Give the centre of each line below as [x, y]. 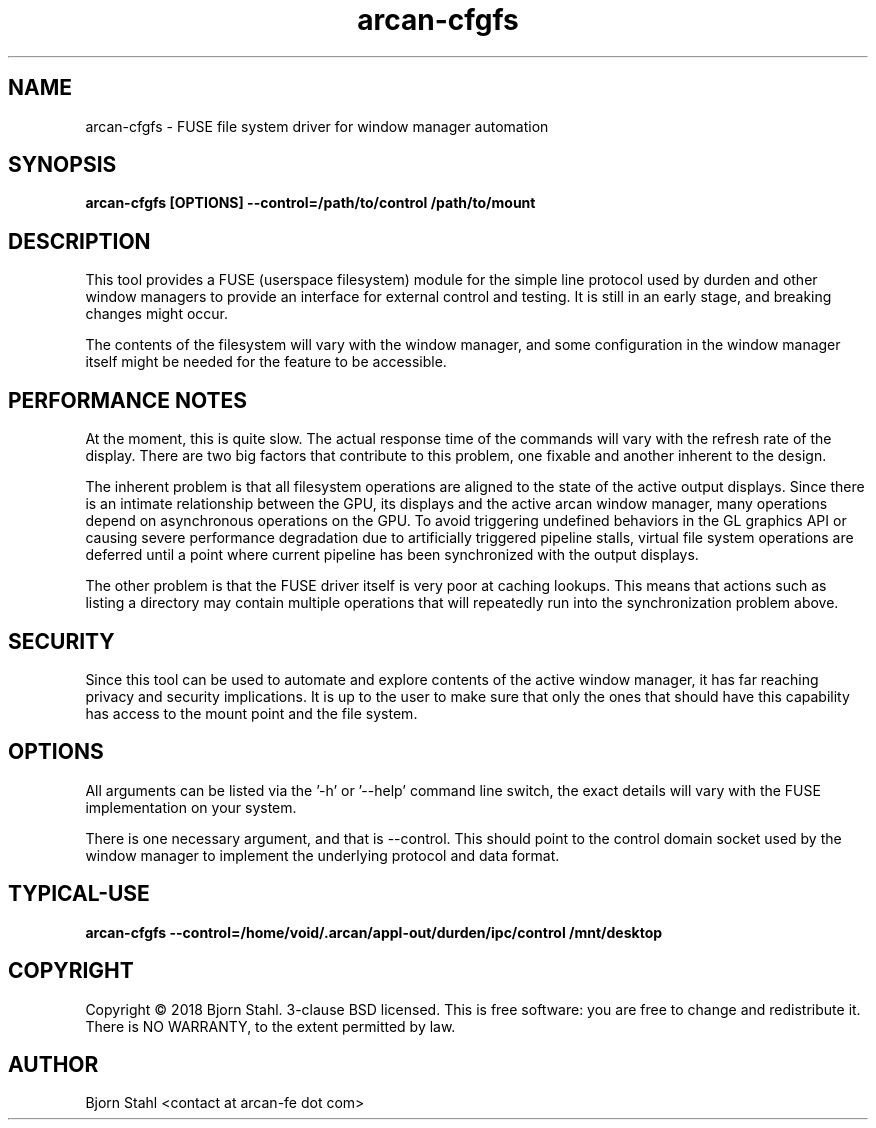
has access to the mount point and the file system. [251, 713]
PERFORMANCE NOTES [128, 400]
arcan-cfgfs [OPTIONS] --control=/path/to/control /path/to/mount [310, 203]
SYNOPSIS [62, 165]
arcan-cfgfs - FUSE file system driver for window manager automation [317, 126]
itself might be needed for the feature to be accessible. [266, 362]
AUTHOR [53, 1064]
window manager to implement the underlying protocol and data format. [322, 855]
